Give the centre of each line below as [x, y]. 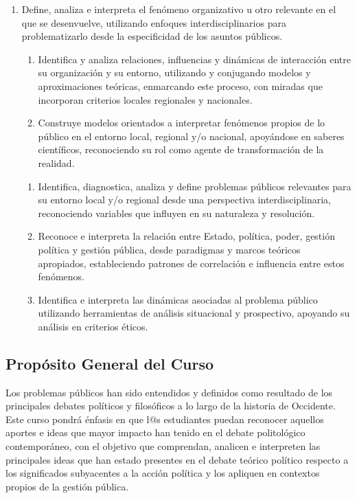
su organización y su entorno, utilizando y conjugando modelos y [174, 72]
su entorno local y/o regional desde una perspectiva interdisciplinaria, [184, 200]
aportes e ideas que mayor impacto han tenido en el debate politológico [156, 432]
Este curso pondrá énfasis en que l [78, 419]
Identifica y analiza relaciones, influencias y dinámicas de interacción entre [194, 59]
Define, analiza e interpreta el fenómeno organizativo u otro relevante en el [179, 9]
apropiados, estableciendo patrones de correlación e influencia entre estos [191, 263]
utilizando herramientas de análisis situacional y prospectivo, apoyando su [194, 313]
